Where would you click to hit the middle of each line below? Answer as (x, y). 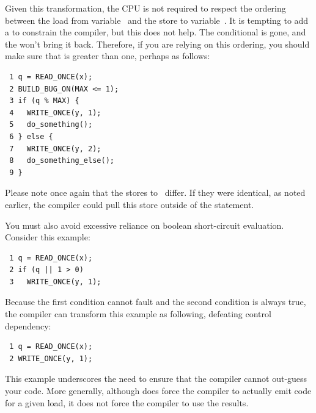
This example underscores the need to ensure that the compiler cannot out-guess (156, 379)
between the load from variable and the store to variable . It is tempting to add (157, 20)
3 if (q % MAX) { (44, 101)
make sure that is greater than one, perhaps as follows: (108, 56)
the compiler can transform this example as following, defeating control (138, 314)
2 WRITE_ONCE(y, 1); (51, 358)
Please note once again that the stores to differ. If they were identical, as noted (155, 192)
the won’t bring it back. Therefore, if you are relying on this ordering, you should (157, 44)
